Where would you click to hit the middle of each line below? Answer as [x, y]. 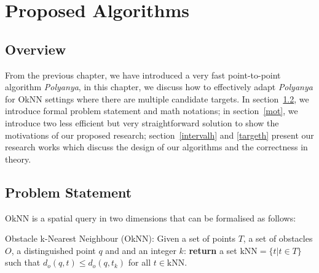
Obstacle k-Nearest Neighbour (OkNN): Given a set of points [120, 238]
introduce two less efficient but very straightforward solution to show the [142, 122]
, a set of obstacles [278, 238]
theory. [18, 159]
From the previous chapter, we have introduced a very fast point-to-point [143, 75]
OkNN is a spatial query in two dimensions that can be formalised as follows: [151, 217]
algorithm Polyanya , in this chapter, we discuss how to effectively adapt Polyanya [159, 87]
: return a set [210, 250]
